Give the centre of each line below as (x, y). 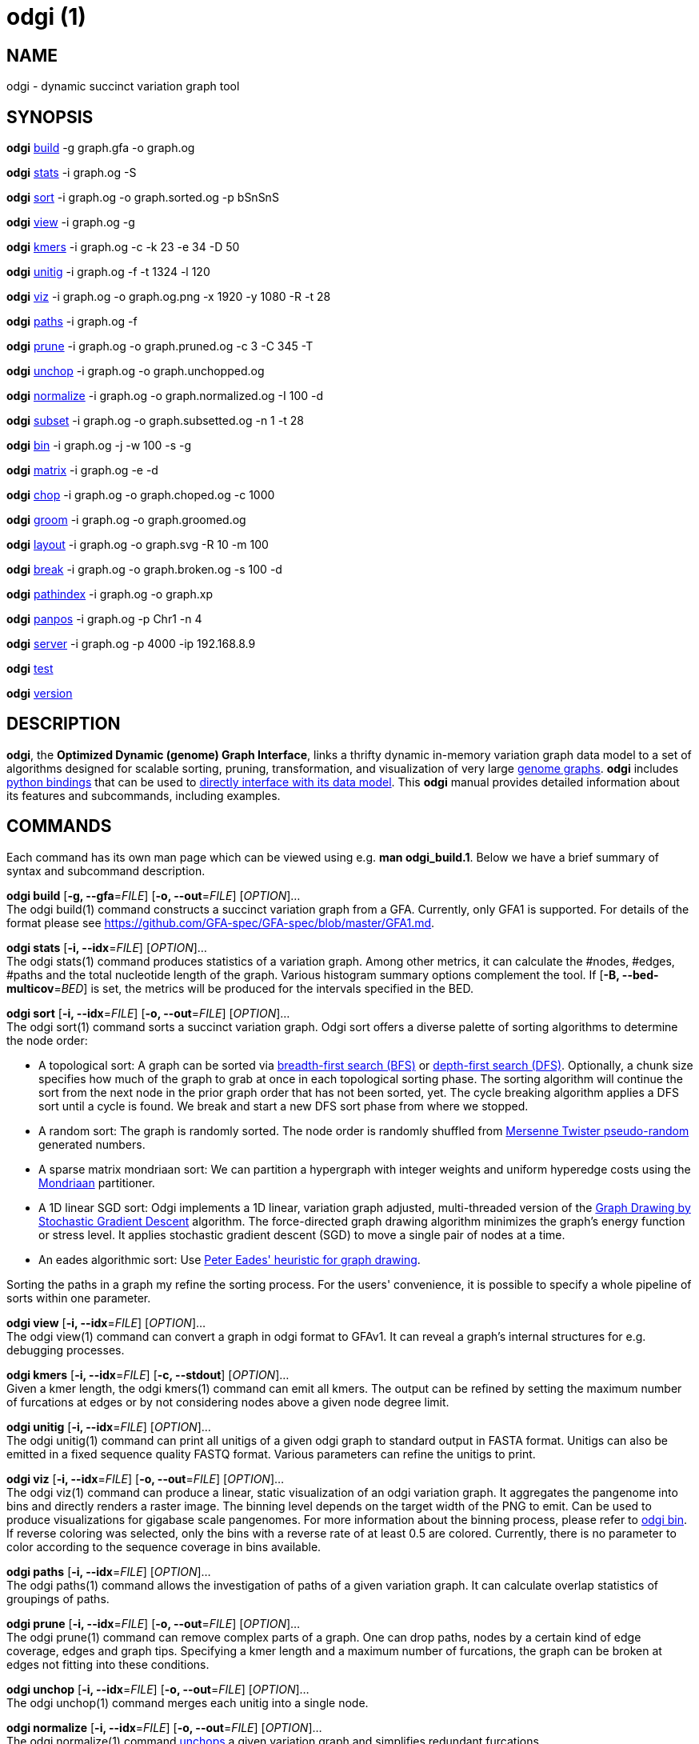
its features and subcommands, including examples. (144, 795)
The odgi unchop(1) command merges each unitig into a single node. (188, 1702)
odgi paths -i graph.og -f (72, 322)
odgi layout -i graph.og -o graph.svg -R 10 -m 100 (138, 545)
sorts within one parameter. (79, 1298)
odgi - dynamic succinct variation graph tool (123, 86)
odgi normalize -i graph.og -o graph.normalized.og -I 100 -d (165, 396)
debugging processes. (66, 1350)
